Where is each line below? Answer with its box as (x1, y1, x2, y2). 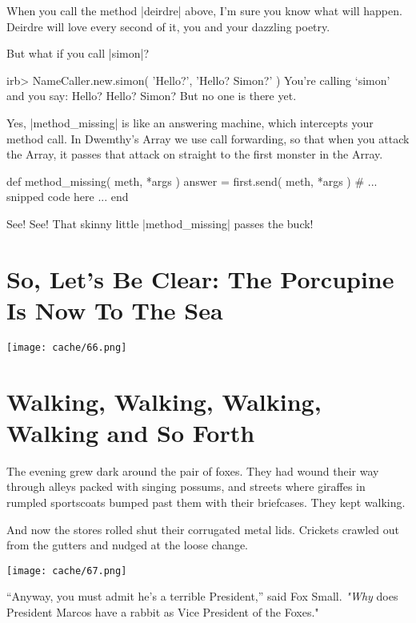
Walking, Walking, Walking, (6, 384, 322, 417)
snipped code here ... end (6, 188, 129, 205)
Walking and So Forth (6, 416, 255, 448)
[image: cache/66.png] (6, 341, 127, 353)
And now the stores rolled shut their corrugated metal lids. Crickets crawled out (6, 521, 400, 537)
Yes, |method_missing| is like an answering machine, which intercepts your (6, 114, 374, 131)
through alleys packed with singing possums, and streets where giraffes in (6, 478, 366, 495)
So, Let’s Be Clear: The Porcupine (6, 262, 394, 295)
